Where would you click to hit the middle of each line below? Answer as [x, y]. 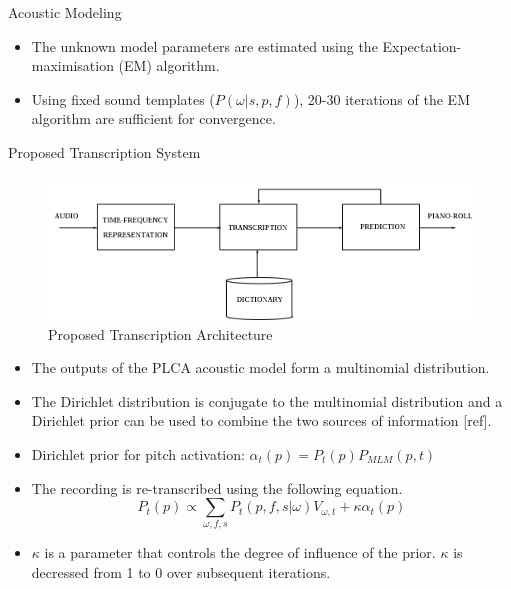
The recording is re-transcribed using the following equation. [217, 487]
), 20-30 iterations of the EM [381, 98]
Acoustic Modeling [65, 12]
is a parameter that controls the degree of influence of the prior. [240, 552]
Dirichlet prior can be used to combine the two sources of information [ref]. [261, 420]
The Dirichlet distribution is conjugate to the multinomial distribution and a [267, 400]
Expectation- [422, 45]
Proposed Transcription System [104, 151]
